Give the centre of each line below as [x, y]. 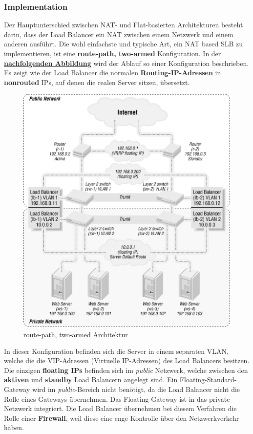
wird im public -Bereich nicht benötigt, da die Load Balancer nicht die [136, 389]
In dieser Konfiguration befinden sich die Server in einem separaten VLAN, [116, 351]
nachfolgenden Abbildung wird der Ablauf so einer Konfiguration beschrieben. [126, 63]
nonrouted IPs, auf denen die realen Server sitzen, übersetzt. [97, 82]
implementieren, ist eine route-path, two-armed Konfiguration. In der [113, 53]
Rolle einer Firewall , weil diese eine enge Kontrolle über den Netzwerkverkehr [122, 418]
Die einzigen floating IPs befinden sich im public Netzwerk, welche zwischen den [126, 370]
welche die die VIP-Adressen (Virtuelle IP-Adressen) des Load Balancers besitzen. [127, 360]
